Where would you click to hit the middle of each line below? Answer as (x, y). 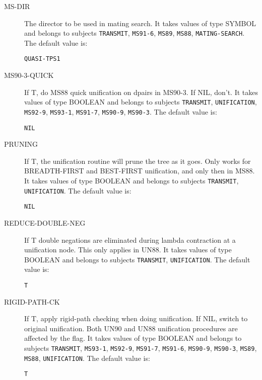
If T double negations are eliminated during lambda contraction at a (130, 240)
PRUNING (21, 144)
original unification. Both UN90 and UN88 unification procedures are (131, 328)
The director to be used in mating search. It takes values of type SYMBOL (140, 23)
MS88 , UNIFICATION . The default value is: (87, 358)
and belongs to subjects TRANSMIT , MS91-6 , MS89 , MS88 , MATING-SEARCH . (135, 33)
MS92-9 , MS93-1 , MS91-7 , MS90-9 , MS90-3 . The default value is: (121, 111)
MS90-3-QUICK (29, 75)
